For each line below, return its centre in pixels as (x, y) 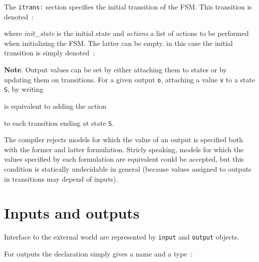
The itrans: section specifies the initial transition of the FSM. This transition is (128, 6)
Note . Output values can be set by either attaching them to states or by (116, 70)
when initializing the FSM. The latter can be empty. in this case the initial (119, 43)
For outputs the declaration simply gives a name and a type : (98, 253)
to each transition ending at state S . (59, 123)
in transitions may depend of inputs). (61, 178)
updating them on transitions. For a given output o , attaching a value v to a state (129, 79)
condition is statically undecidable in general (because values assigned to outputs (128, 168)
